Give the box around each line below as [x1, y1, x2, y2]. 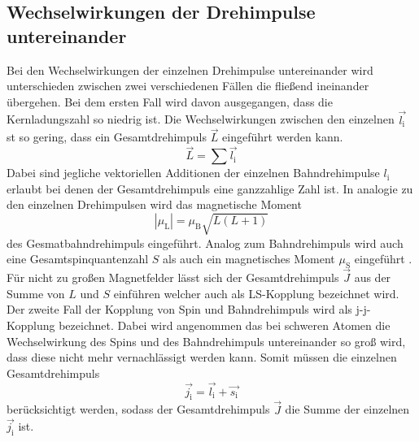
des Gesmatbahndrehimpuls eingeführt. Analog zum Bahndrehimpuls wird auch [7, 234, 404, 251]
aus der [354, 269, 391, 286]
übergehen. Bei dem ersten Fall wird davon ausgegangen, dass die [7, 93, 333, 110]
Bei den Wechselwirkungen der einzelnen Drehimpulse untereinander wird [7, 61, 373, 78]
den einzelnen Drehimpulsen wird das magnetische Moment [7, 196, 302, 213]
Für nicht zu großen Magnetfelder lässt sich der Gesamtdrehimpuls [7, 269, 339, 286]
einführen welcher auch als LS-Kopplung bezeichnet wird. [113, 284, 399, 301]
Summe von [7, 284, 65, 301]
